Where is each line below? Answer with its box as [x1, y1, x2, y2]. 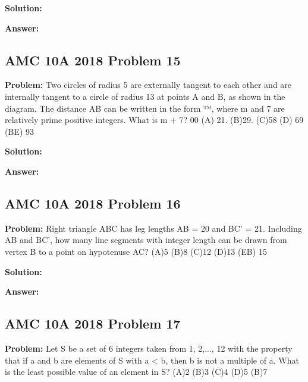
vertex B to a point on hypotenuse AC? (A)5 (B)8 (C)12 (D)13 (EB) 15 [5, 245, 267, 257]
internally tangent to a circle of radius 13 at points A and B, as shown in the [5, 90, 285, 102]
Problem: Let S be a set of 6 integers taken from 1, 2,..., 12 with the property [5, 342, 293, 354]
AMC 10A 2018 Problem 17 [5, 314, 181, 333]
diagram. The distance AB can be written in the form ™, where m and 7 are [5, 102, 285, 114]
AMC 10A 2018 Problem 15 [5, 50, 181, 69]
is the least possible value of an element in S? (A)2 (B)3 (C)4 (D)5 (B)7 [5, 365, 268, 378]
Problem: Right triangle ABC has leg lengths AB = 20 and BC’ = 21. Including [5, 222, 302, 234]
